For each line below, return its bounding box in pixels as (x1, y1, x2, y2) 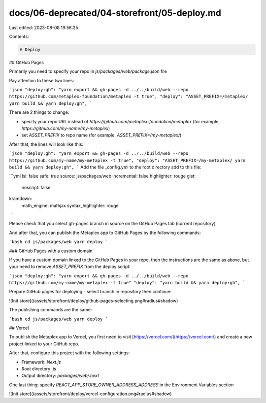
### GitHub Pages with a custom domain (9, 248, 93, 254)
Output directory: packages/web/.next (21, 372, 100, 379)
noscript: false (21, 184, 51, 190)
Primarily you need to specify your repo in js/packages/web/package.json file (9, 68, 167, 74)
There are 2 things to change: (9, 109, 69, 115)
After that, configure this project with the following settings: (9, 350, 130, 356)
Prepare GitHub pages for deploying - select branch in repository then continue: (9, 289, 172, 295)
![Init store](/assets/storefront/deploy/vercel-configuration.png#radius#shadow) (9, 391, 172, 397)
